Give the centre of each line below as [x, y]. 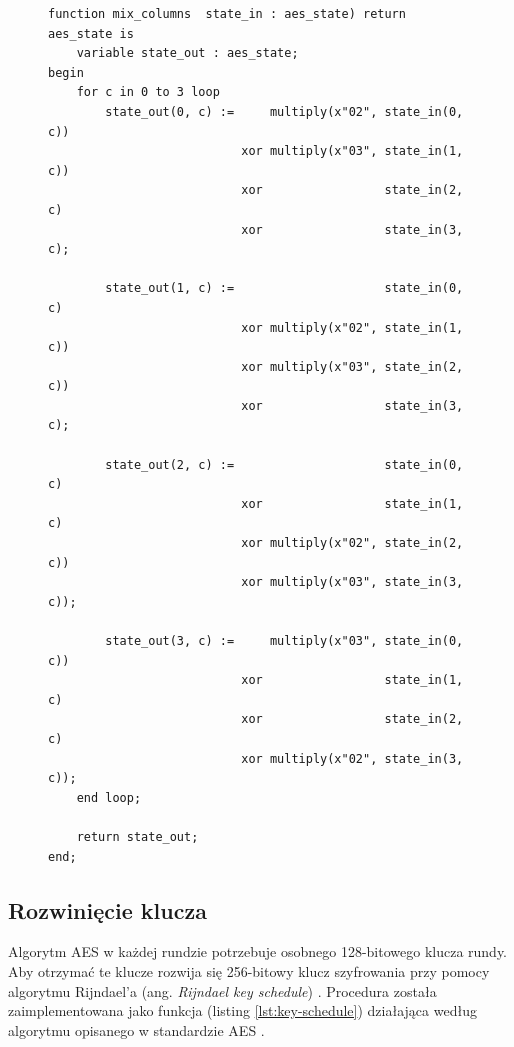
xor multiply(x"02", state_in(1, [352, 327]
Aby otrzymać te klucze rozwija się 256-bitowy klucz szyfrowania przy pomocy [249, 970]
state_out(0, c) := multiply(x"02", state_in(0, [284, 111]
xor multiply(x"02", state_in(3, [352, 758]
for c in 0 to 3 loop [148, 92]
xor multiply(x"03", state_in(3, [352, 582]
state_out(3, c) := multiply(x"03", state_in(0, [284, 641]
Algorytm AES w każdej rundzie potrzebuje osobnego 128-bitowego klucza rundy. [258, 951]
